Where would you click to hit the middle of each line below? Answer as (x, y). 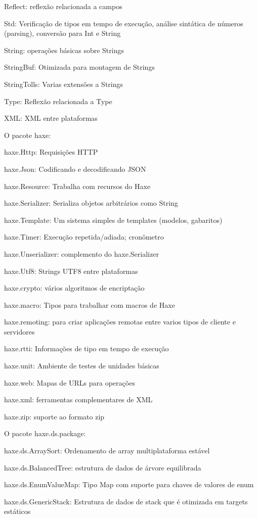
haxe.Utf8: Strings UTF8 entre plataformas (71, 271)
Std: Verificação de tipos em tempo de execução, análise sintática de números (124, 23)
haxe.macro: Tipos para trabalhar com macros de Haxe (90, 304)
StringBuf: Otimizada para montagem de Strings (79, 67)
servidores (19, 331)
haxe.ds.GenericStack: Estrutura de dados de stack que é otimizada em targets (126, 501)
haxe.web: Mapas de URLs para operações (70, 382)
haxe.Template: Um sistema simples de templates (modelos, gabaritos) (113, 220)
